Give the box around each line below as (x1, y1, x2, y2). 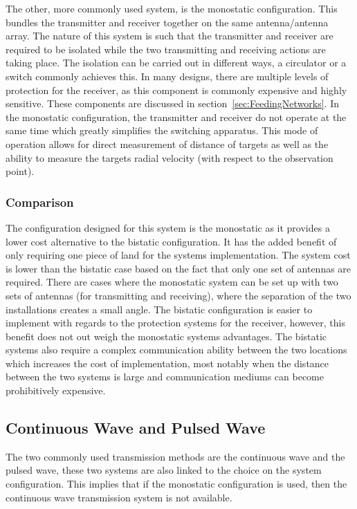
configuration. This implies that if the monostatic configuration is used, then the (6, 476, 347, 491)
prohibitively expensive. (6, 383, 106, 398)
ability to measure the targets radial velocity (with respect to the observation (6, 150, 333, 165)
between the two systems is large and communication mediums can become (6, 369, 324, 384)
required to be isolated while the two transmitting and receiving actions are (6, 41, 326, 56)
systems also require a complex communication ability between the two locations (6, 342, 347, 357)
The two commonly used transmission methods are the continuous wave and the (6, 449, 345, 463)
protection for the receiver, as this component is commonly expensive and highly (6, 82, 347, 97)
